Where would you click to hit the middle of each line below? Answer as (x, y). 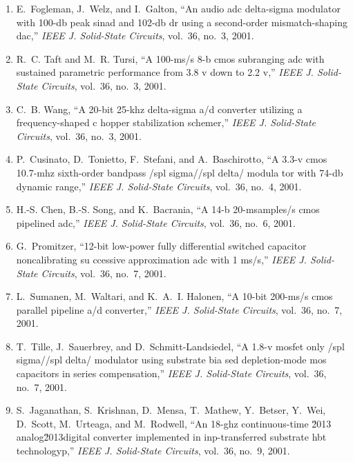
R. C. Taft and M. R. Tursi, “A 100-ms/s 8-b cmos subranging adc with (170, 58)
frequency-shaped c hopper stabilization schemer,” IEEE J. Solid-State (166, 122)
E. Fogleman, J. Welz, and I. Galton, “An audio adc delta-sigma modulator (178, 8)
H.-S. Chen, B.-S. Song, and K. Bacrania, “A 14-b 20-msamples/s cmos (168, 209)
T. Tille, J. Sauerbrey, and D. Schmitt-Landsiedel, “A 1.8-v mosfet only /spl (180, 346)
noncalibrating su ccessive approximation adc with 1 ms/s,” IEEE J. (161, 259)
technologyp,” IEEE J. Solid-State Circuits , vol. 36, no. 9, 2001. (153, 451)
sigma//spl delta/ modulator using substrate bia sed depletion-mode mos (171, 360)
